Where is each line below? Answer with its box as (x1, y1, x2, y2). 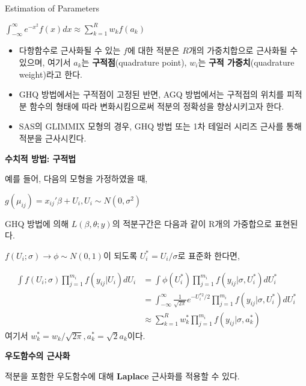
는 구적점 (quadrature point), (81, 55, 187, 68)
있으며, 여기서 (19, 55, 71, 68)
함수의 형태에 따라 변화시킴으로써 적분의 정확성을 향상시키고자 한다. (29, 99, 284, 112)
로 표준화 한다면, (177, 249, 240, 261)
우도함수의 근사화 (5, 349, 70, 362)
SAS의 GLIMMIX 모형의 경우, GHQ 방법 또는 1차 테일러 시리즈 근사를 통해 (19, 120, 302, 132)
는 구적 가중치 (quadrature (198, 55, 295, 68)
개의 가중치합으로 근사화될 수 (188, 44, 298, 57)
